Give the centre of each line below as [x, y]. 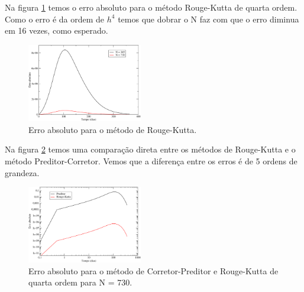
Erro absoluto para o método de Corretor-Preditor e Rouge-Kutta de [153, 270]
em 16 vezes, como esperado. [56, 30]
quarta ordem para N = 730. [80, 282]
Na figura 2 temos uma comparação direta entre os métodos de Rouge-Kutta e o [150, 149]
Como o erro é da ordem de [55, 19]
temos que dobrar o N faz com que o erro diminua [208, 19]
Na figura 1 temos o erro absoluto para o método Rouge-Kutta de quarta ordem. [151, 7]
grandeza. [22, 172]
